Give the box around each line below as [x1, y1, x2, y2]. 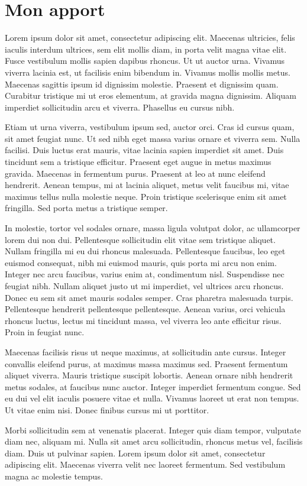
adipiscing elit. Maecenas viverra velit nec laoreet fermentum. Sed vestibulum [5, 458, 286, 471]
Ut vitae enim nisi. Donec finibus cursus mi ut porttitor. [5, 403, 209, 416]
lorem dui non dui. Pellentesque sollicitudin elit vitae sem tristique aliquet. [5, 233, 276, 245]
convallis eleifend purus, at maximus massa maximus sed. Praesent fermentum [5, 357, 288, 370]
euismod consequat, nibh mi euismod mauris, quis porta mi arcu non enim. [5, 256, 277, 268]
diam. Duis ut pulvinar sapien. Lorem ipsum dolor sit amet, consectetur [5, 446, 266, 459]
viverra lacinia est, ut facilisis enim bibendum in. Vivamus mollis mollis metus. [5, 66, 290, 78]
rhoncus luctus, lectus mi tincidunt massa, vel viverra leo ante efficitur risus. [5, 314, 282, 326]
